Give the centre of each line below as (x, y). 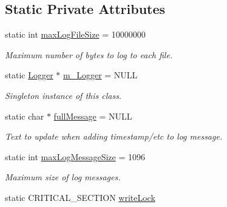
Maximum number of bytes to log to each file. (89, 54)
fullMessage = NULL (93, 116)
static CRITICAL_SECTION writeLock (80, 197)
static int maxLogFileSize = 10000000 (75, 34)
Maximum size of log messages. (63, 177)
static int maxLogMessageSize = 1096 (75, 156)
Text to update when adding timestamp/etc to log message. (114, 136)
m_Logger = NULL (100, 75)
